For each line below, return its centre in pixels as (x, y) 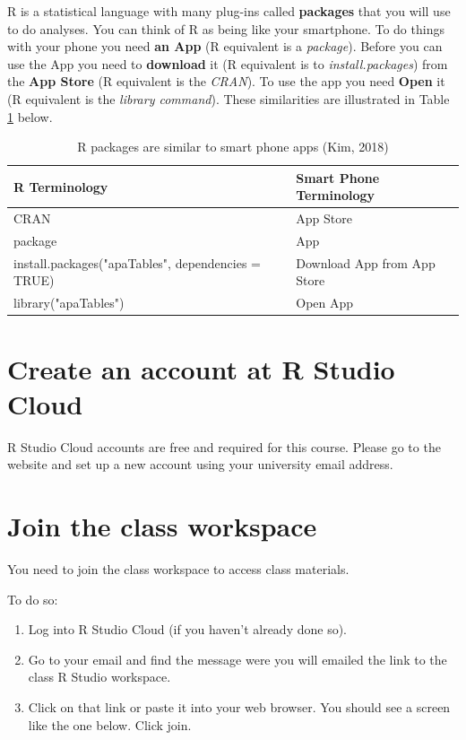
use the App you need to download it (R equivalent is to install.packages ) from (228, 63)
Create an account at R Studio (201, 368)
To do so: (33, 599)
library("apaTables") (69, 303)
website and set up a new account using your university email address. (200, 464)
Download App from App (366, 262)
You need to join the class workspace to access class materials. (178, 569)
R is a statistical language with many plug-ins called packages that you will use (229, 11)
